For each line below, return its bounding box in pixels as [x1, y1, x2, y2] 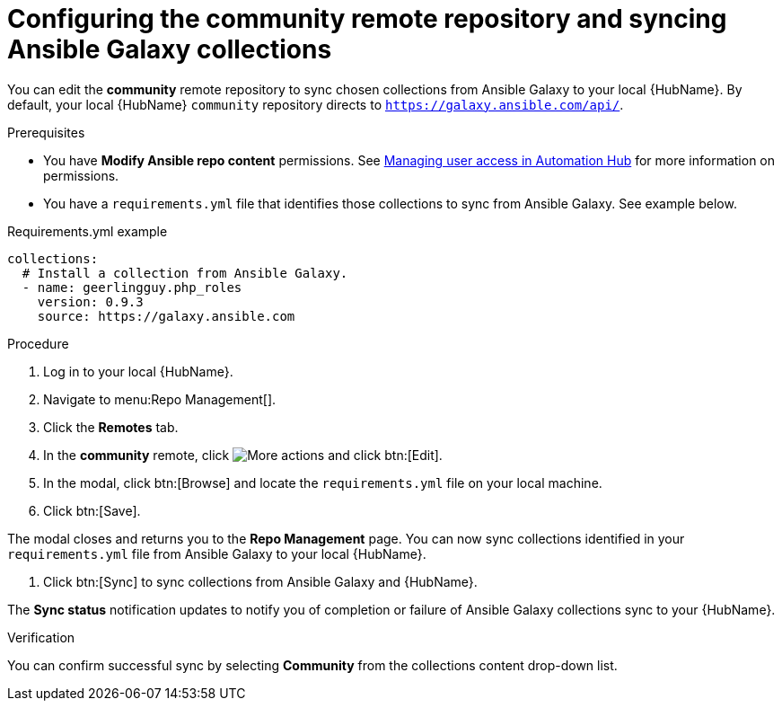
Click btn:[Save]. [43, 502, 141, 518]
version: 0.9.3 [37, 294, 144, 309]
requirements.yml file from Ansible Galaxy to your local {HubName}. [7, 545, 426, 562]
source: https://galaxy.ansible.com [37, 308, 295, 323]
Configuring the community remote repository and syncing [7, 4, 727, 34]
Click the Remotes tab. [43, 419, 179, 435]
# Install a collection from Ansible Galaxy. [22, 265, 348, 280]
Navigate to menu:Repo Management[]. [43, 391, 277, 407]
